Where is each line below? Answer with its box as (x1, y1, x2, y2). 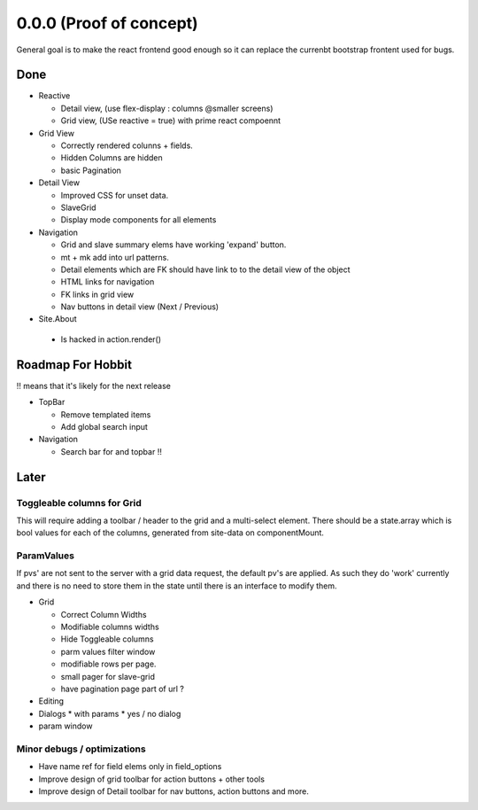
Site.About (38, 314, 77, 324)
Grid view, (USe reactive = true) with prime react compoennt (60, 115, 281, 126)
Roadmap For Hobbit (16, 357, 133, 372)
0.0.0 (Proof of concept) (16, 13, 198, 33)
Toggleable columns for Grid (16, 496, 142, 509)
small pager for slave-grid (60, 671, 155, 681)
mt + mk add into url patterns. (60, 252, 170, 262)
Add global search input (60, 421, 148, 432)
